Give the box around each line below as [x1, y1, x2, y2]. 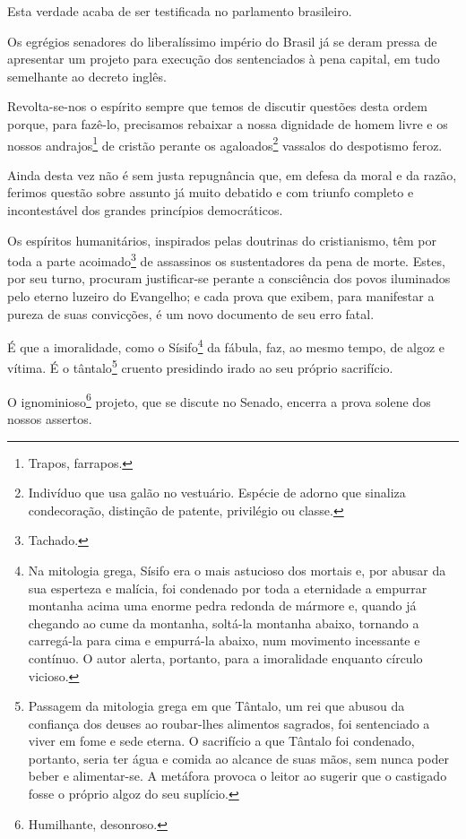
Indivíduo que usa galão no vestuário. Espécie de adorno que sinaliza [28, 483, 406, 502]
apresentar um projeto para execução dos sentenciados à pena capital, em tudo [7, 49, 440, 68]
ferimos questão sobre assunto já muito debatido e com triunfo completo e [7, 183, 414, 202]
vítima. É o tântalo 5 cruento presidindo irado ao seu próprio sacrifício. [7, 356, 393, 377]
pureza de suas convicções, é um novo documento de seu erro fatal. [7, 304, 375, 323]
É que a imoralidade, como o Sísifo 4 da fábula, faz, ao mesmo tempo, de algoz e [7, 335, 445, 356]
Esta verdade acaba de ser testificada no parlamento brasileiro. [7, 2, 352, 20]
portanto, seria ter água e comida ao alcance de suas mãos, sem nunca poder [28, 748, 449, 767]
